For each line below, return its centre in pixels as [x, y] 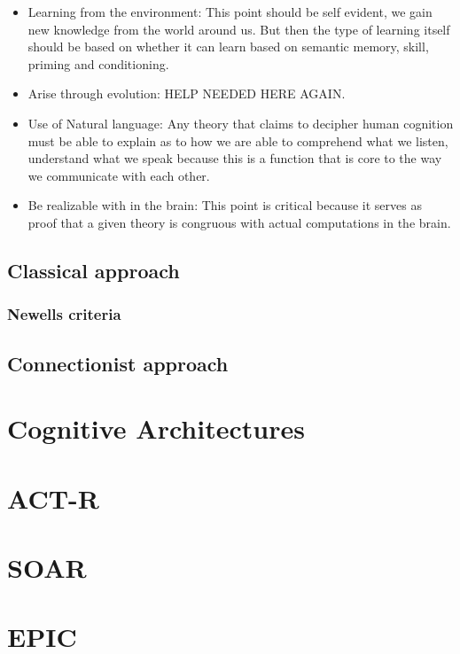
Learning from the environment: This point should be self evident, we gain [230, 12]
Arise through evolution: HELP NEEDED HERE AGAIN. [187, 93]
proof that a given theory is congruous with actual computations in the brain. [239, 222]
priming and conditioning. [98, 63]
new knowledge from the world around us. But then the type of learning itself [239, 29]
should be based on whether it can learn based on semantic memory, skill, [228, 47]
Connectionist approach [118, 363]
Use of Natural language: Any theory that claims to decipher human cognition [241, 123]
